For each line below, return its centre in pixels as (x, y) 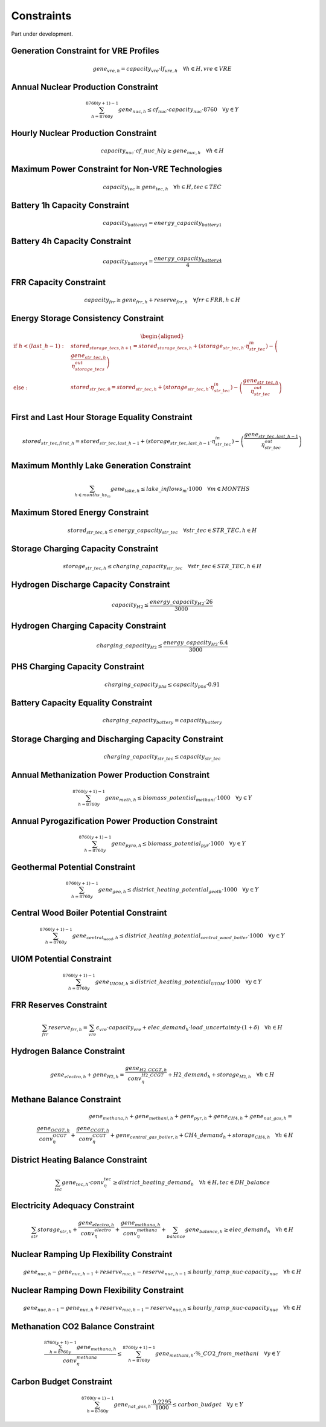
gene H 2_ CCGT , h (146, 1069)
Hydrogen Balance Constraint (68, 1051)
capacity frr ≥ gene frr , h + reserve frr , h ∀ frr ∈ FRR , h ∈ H (162, 301)
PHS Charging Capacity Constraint (78, 667)
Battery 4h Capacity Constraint (71, 241)
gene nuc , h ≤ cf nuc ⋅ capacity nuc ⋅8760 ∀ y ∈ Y (178, 111)
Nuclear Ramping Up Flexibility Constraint (92, 1254)
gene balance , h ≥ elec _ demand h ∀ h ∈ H (239, 1230)
